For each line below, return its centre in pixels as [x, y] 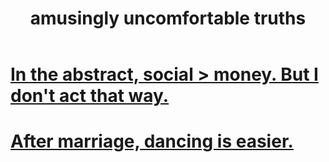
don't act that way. [90, 96]
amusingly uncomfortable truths [168, 18]
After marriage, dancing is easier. [152, 141]
